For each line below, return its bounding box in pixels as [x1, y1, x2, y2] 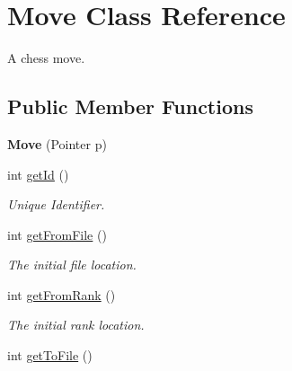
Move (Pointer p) [7, 134, 107, 153]
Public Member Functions [7, 93, 253, 120]
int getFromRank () [7, 285, 116, 304]
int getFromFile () [7, 225, 107, 243]
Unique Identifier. [7, 195, 105, 214]
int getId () [7, 164, 69, 183]
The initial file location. [7, 255, 137, 274]
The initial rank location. [7, 315, 145, 334]
